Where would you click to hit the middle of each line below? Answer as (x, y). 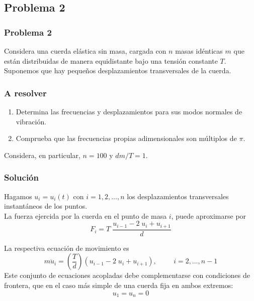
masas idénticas (199, 51)
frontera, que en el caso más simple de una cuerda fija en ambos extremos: (119, 285)
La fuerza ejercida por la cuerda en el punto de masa (86, 215)
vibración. (31, 121)
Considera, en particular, (42, 155)
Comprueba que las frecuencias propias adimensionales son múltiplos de (126, 138)
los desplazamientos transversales (178, 196)
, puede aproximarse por (209, 215)
